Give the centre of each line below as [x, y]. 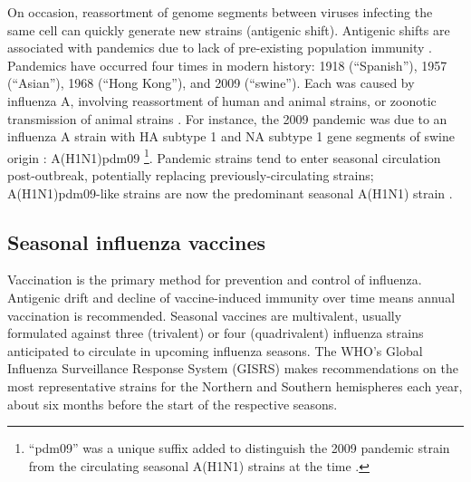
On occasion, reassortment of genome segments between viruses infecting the [220, 12]
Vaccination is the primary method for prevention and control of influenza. [215, 280]
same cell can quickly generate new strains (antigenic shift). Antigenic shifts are [229, 29]
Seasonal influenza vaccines [137, 241]
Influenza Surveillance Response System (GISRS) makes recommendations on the [233, 368]
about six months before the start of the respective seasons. [173, 404]
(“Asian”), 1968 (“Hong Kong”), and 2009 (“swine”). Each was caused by [211, 83]
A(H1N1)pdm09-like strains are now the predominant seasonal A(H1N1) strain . [230, 193]
